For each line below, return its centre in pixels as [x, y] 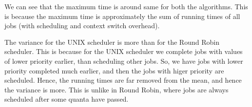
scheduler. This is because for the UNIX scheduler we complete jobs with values [124, 51]
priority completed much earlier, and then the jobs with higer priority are [114, 70]
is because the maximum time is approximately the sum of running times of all [122, 16]
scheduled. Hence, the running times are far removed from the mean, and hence [123, 80]
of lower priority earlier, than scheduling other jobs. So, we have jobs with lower [124, 61]
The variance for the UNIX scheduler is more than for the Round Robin [112, 42]
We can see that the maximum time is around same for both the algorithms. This [126, 6]
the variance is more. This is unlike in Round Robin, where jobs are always [116, 89]
